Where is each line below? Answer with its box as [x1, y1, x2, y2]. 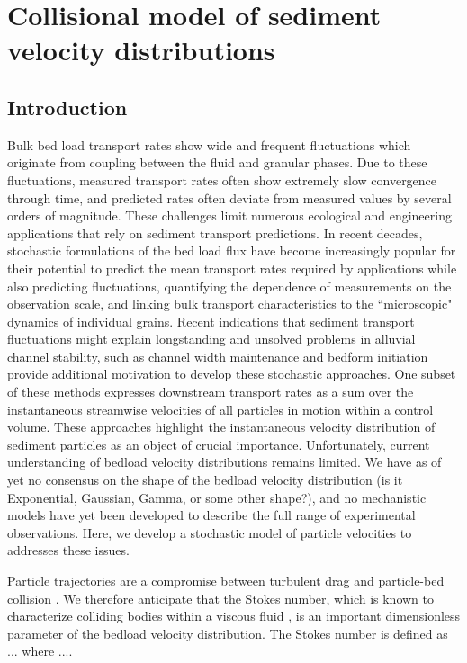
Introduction [7, 93, 128, 121]
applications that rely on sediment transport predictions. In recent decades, [7, 223, 423, 242]
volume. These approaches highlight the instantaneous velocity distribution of [7, 417, 436, 436]
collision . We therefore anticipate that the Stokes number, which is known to [7, 588, 435, 607]
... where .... [7, 641, 73, 660]
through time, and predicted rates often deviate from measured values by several [7, 188, 452, 207]
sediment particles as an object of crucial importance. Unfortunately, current [7, 435, 430, 453]
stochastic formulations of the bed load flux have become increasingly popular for [7, 241, 456, 260]
